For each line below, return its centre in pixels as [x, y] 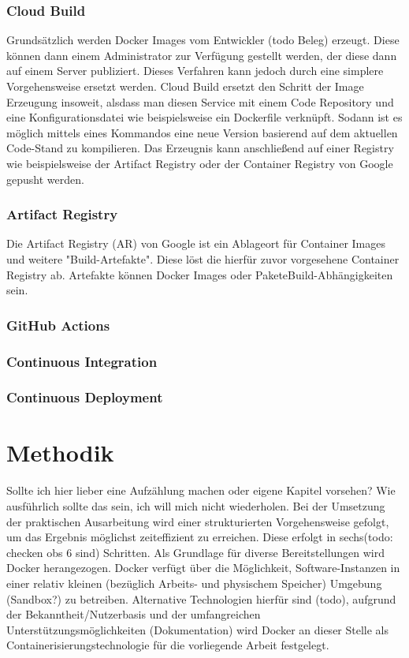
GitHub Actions [58, 325]
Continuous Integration [82, 361]
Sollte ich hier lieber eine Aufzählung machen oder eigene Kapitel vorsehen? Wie [201, 490]
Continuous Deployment [85, 397]
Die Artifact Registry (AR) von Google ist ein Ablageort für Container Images [196, 243]
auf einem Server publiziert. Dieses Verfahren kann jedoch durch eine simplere [195, 71]
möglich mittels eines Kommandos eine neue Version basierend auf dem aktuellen [202, 132]
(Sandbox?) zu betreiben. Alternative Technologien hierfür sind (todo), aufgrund [201, 598]
